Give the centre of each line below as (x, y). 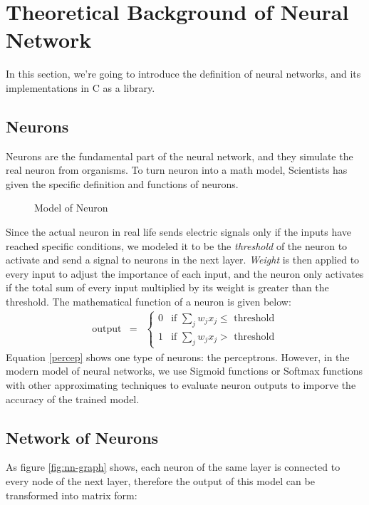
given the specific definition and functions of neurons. (122, 183)
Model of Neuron (71, 208)
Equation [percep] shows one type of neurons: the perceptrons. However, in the (178, 356)
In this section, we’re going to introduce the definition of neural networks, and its (183, 74)
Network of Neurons (82, 437)
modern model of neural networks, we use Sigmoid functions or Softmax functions (184, 371)
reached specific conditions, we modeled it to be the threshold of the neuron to (177, 245)
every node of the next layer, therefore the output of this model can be (160, 481)
